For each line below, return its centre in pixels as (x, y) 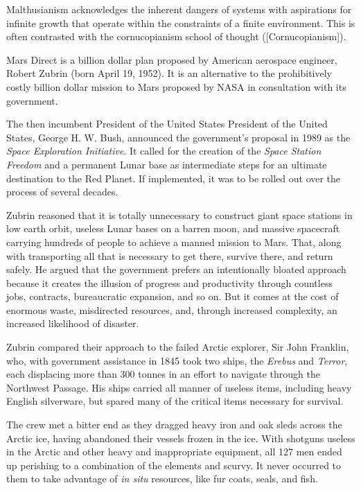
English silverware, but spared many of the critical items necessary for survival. (175, 401)
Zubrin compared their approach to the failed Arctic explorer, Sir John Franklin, (178, 347)
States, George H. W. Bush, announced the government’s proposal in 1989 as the (178, 137)
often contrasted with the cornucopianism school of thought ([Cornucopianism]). (176, 36)
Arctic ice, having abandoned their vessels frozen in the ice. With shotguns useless (181, 438)
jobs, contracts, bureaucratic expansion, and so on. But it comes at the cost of (173, 296)
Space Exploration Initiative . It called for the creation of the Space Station (164, 151)
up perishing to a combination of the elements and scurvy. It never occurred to (174, 465)
